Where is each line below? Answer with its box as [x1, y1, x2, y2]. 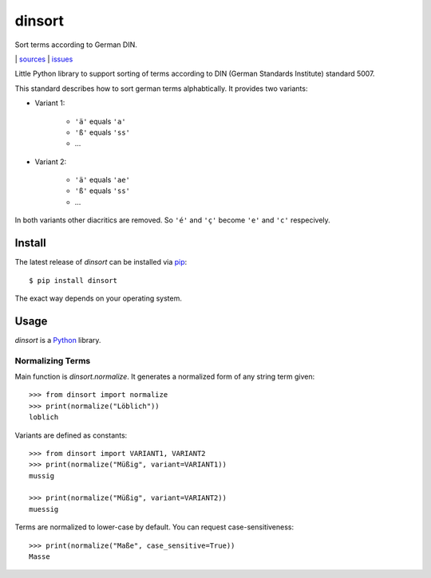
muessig [29, 505, 59, 513]
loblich [29, 413, 59, 422]
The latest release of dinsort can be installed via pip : [14, 258, 188, 267]
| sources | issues [14, 54, 73, 64]
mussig [29, 471, 55, 480]
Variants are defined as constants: [14, 431, 128, 440]
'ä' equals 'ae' [74, 175, 131, 185]
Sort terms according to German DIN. [14, 40, 137, 49]
